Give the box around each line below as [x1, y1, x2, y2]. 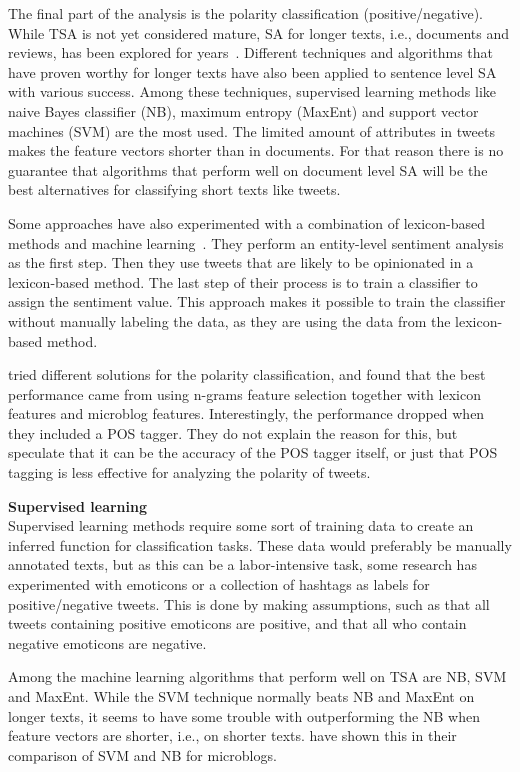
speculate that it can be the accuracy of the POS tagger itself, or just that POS [8, 442, 498, 463]
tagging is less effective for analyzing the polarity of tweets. [8, 462, 371, 483]
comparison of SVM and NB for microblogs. [8, 744, 277, 765]
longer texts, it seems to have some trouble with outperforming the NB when [8, 705, 480, 726]
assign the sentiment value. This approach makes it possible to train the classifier [8, 291, 506, 312]
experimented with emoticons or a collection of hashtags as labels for [8, 574, 430, 595]
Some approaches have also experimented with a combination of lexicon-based [8, 212, 486, 233]
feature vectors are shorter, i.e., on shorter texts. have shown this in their [8, 725, 457, 746]
